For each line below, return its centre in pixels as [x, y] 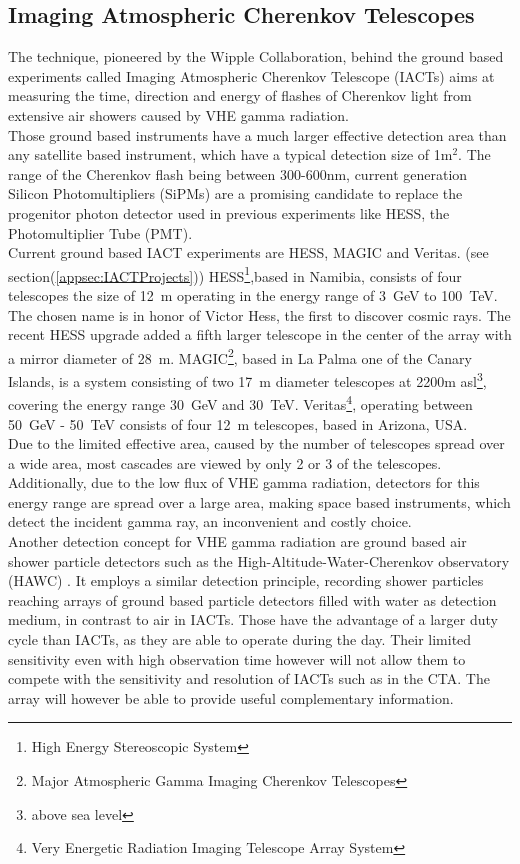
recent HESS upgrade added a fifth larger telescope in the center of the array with [260, 334]
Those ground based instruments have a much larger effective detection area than [257, 134]
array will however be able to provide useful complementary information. [231, 697]
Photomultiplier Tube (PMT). [100, 232]
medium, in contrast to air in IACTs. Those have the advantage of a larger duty [253, 619]
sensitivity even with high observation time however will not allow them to [237, 658]
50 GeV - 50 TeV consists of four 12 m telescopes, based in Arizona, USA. [238, 423]
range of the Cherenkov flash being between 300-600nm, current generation [238, 173]
